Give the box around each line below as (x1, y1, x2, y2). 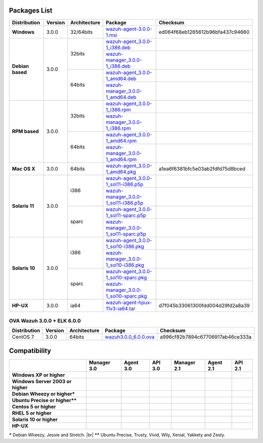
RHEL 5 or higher (12, 409, 52, 416)
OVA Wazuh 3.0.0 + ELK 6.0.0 (9, 317, 81, 324)
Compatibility (9, 347, 51, 355)
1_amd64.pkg (105, 168, 136, 175)
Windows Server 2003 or (12, 378, 72, 385)
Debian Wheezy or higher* (12, 390, 75, 397)
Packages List (9, 6, 53, 15)
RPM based (12, 128, 39, 135)
